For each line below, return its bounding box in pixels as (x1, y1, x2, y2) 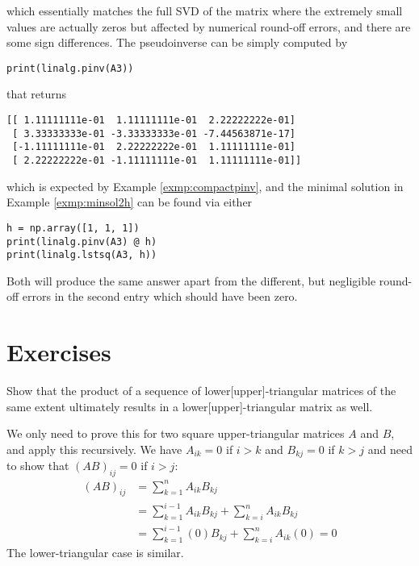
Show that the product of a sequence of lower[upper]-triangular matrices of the (6, 382, 396, 399)
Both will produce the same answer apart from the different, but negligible (6, 272, 376, 289)
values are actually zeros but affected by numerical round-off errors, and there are (6, 18, 411, 35)
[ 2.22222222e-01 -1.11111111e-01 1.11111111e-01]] (12, 155, 302, 166)
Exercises (6, 335, 111, 368)
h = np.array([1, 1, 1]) (6, 222, 140, 234)
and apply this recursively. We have (6, 440, 182, 457)
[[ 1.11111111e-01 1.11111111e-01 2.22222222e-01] (6, 114, 295, 127)
